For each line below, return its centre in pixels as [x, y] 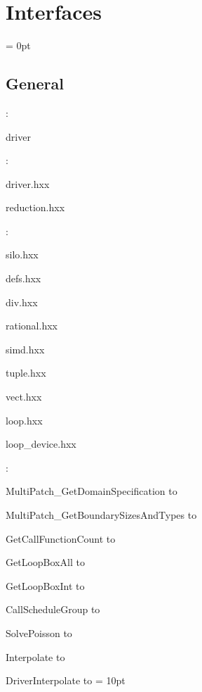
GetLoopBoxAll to [45, 562]
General [35, 83]
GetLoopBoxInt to [45, 585]
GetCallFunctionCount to [61, 538]
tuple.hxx [26, 373]
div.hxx [22, 302]
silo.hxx [22, 254]
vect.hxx [24, 397]
